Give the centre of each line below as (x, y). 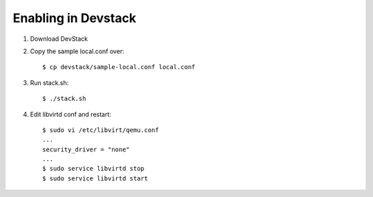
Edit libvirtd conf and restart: (71, 114)
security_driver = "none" (86, 149)
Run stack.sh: (49, 82)
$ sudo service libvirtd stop (94, 169)
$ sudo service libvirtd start (95, 178)
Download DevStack (59, 39)
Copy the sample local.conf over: (77, 51)
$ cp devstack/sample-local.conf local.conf (119, 67)
